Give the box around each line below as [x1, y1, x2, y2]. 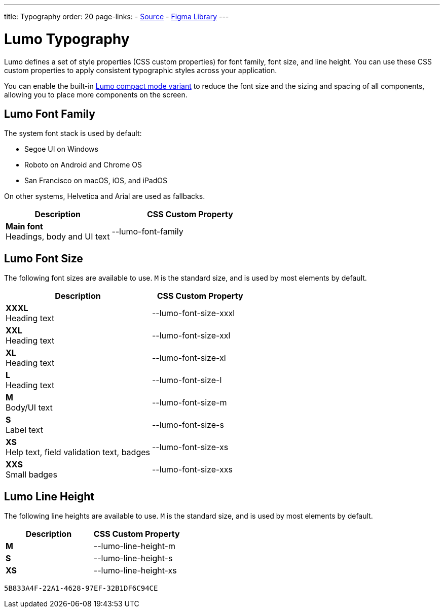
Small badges [6, 469, 57, 480]
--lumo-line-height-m [93, 541, 175, 552]
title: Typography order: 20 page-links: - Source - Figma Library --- [4, 12, 229, 21]
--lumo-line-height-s [93, 553, 173, 564]
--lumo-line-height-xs [93, 565, 177, 576]
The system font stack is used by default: [4, 129, 142, 138]
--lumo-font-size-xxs [152, 464, 233, 475]
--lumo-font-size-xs [152, 442, 229, 453]
